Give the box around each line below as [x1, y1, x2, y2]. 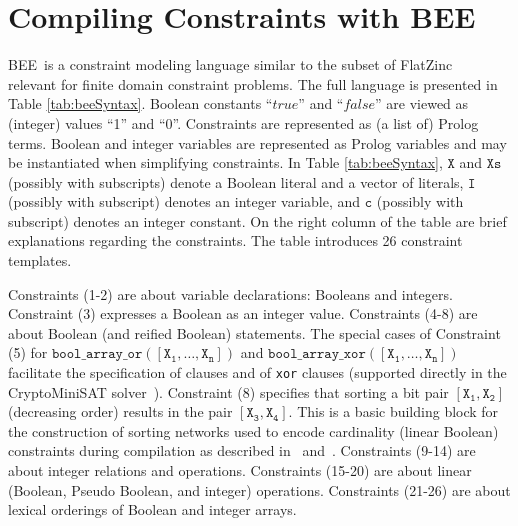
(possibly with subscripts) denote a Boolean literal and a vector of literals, [8, 171, 464, 192]
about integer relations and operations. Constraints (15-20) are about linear [8, 460, 472, 481]
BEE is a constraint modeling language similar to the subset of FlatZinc [8, 54, 453, 75]
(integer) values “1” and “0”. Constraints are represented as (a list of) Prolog [8, 112, 479, 133]
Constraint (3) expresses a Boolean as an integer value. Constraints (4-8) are [8, 303, 478, 324]
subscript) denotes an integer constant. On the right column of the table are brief [8, 210, 507, 231]
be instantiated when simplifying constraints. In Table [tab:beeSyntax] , [8, 152, 443, 173]
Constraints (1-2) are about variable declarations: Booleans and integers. [8, 283, 453, 304]
